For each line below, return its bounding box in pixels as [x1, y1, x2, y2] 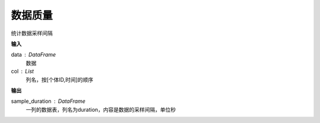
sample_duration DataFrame [11, 98, 86, 105]
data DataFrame [11, 51, 56, 59]
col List [11, 68, 34, 75]
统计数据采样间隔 [11, 30, 53, 37]
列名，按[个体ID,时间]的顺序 [25, 76, 94, 83]
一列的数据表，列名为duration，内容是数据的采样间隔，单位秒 [25, 106, 176, 113]
